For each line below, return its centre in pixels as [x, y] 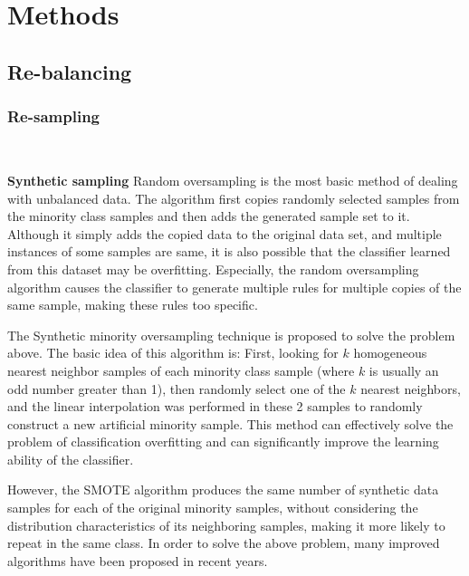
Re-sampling [54, 116]
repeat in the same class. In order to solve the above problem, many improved [224, 543]
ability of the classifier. [71, 459]
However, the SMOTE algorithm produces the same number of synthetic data [223, 490]
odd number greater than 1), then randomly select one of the [177, 388]
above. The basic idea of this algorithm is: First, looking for [173, 353]
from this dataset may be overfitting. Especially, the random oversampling [213, 269]
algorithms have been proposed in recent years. [138, 560]
